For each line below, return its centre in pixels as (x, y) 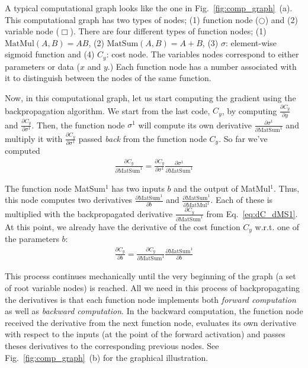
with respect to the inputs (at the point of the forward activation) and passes (145, 334)
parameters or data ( (42, 66)
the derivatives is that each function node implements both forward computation (150, 299)
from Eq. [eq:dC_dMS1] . (252, 213)
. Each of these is (242, 200)
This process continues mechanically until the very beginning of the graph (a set (150, 276)
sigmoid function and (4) (50, 54)
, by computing (249, 110)
